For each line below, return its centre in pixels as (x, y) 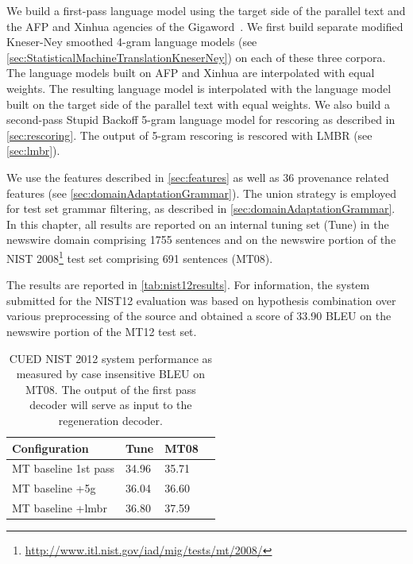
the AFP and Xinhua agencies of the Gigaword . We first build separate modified (205, 26)
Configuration (50, 448)
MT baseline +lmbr (60, 508)
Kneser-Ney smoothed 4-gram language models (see (132, 42)
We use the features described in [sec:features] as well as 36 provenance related (198, 177)
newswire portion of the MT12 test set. (102, 331)
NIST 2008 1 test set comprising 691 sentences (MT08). (140, 257)
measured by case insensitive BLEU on (111, 374)
